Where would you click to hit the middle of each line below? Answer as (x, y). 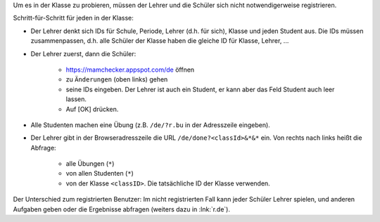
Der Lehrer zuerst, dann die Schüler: (83, 53)
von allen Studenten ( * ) (100, 174)
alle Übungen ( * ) (90, 164)
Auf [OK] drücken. (92, 109)
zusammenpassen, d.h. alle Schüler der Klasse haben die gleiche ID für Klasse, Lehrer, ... (160, 41)
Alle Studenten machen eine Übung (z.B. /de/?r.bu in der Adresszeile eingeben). (150, 125)
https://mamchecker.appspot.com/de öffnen (130, 70)
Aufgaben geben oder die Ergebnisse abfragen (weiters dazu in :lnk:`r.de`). (122, 209)
